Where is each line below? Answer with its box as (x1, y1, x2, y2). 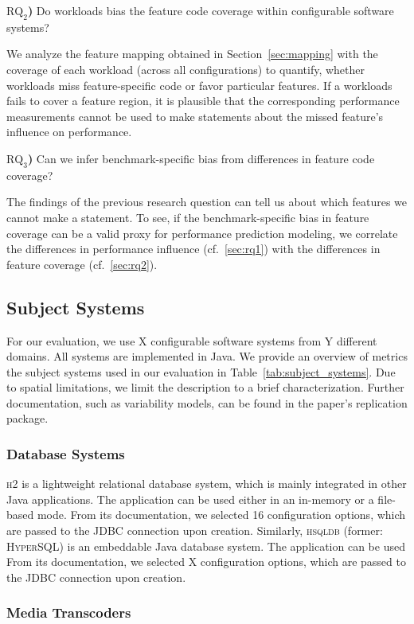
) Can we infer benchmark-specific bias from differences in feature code (27, 150, 375, 166)
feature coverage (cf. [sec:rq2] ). (6, 255, 158, 272)
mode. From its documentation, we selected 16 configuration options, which (37, 506, 406, 523)
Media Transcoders (6, 603, 131, 622)
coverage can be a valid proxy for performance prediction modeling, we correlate (6, 224, 398, 241)
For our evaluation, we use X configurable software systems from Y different (6, 332, 377, 349)
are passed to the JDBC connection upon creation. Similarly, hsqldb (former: (6, 522, 383, 539)
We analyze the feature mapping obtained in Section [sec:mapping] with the (6, 45, 378, 62)
